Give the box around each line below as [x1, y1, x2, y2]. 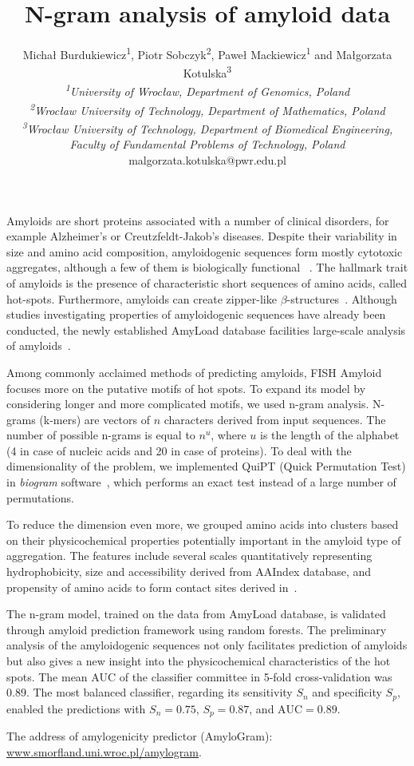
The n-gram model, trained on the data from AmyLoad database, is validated [6, 605, 386, 622]
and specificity [312, 684, 382, 701]
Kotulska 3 [183, 62, 232, 81]
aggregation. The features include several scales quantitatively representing [6, 547, 373, 564]
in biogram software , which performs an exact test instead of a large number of [6, 474, 396, 490]
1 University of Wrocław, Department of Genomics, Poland [65, 81, 350, 100]
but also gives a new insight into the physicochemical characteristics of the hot [6, 653, 391, 669]
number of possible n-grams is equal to [6, 427, 195, 443]
